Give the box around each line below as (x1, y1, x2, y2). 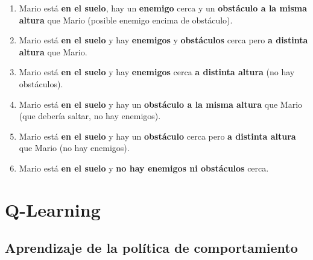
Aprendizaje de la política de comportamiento (5, 238, 298, 257)
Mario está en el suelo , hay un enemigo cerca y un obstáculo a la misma (19, 2, 308, 14)
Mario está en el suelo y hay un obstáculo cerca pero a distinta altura (19, 129, 296, 142)
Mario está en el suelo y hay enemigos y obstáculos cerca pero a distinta (19, 34, 308, 46)
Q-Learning (5, 197, 101, 221)
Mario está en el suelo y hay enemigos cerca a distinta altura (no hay (19, 66, 295, 78)
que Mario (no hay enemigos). (19, 141, 130, 154)
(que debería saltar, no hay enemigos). (19, 110, 161, 122)
